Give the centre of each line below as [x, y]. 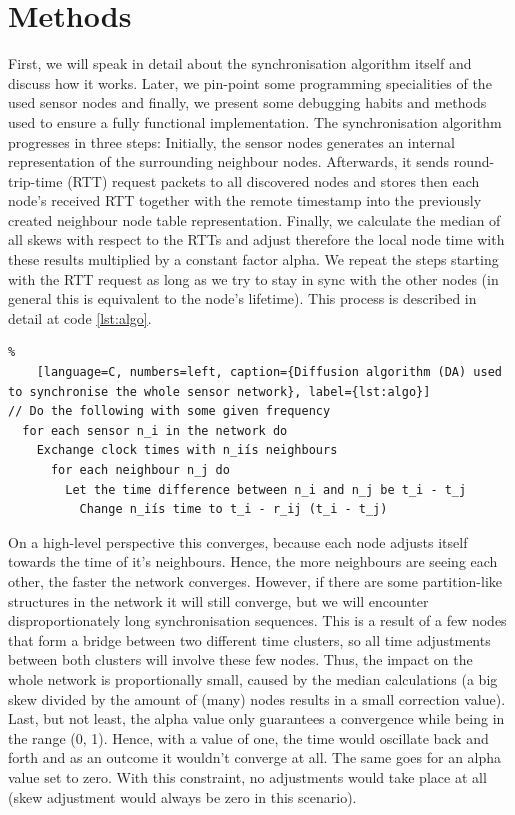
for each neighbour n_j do [140, 470]
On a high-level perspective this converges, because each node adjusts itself [238, 541]
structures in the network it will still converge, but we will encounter [218, 600]
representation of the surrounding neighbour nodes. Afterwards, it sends [229, 161]
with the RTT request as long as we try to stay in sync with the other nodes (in [253, 278]
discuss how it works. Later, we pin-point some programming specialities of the [250, 82]
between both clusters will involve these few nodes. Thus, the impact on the [240, 659]
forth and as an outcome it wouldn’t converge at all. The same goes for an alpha [255, 757]
